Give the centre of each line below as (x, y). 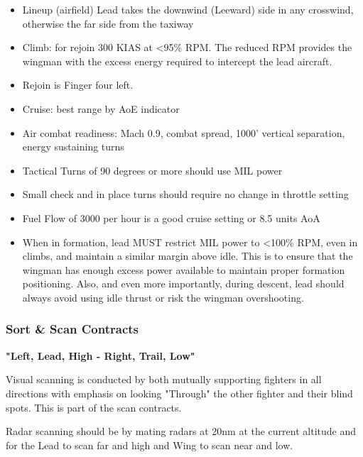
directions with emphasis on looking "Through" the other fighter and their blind (179, 393)
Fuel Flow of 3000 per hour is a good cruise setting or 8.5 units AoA (171, 218)
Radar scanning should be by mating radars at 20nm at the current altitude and (181, 431)
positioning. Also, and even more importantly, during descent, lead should (183, 283)
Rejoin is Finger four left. (78, 85)
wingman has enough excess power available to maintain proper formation (184, 269)
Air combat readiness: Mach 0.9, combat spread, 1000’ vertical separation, (184, 132)
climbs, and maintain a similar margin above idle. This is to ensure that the (188, 256)
